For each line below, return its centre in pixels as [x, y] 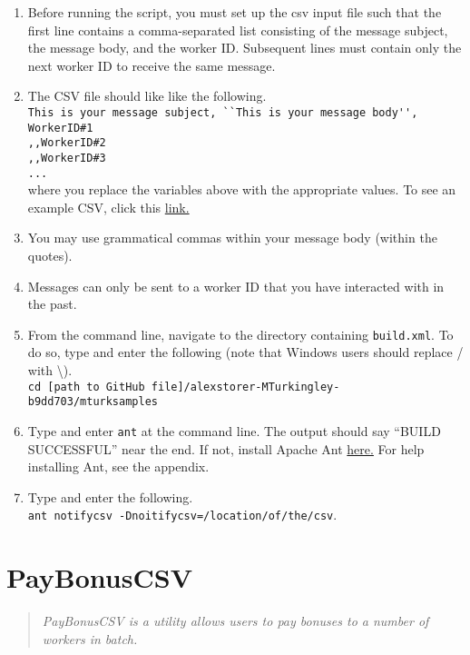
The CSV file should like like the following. [147, 96]
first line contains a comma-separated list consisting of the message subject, [238, 30]
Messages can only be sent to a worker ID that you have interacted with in [236, 286]
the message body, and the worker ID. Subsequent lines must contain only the [245, 48]
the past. [52, 304]
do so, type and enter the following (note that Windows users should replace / [245, 352]
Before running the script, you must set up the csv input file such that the [235, 12]
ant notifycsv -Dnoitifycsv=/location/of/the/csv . [182, 515]
